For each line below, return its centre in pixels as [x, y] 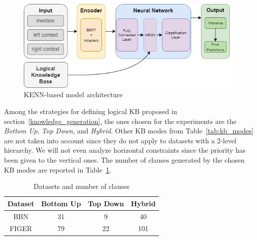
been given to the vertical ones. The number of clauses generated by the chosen [124, 160]
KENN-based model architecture [73, 94]
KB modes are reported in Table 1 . [58, 169]
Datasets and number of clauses [81, 186]
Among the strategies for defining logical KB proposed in [91, 111]
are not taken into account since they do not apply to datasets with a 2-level [120, 140]
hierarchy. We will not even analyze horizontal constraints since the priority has [125, 150]
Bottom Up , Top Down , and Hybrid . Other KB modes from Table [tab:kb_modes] [129, 131]
